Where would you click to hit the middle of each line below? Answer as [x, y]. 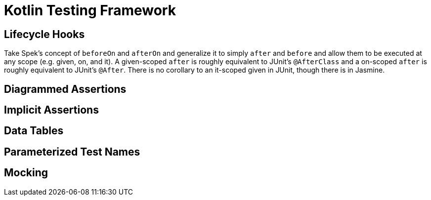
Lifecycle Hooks [44, 34]
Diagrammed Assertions [65, 89]
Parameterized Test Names [72, 152]
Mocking [26, 173]
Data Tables [34, 131]
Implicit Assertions [51, 110]
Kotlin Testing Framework [90, 10]
